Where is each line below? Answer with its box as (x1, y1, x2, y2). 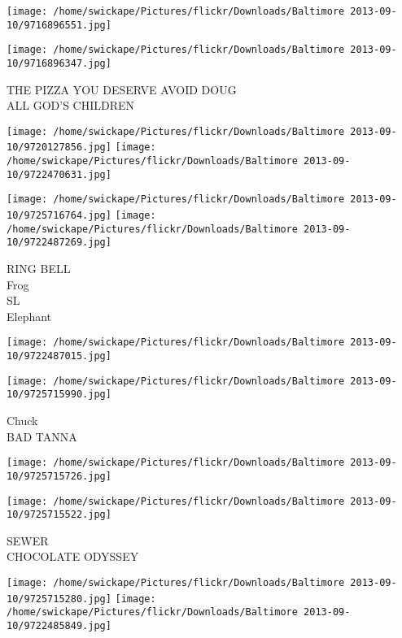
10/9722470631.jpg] (7, 168, 111, 180)
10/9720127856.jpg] (7, 141, 111, 154)
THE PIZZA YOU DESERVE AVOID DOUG (7, 80, 237, 98)
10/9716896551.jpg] (7, 19, 111, 31)
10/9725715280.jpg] (7, 592, 111, 605)
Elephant (7, 307, 52, 324)
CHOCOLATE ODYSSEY (7, 548, 139, 565)
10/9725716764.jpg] (7, 210, 111, 222)
